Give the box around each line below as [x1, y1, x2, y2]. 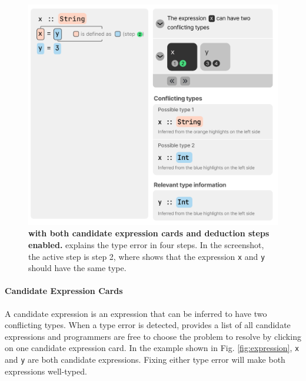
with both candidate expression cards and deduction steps [28, 227, 270, 239]
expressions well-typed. [5, 365, 87, 377]
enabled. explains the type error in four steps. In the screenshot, [28, 238, 264, 250]
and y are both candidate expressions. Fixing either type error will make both [5, 353, 285, 365]
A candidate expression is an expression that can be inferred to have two [5, 307, 267, 319]
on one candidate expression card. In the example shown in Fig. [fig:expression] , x [5, 342, 300, 354]
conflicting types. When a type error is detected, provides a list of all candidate [5, 319, 291, 331]
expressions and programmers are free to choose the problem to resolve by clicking [5, 330, 301, 342]
